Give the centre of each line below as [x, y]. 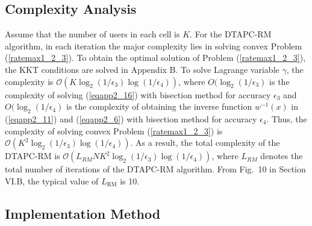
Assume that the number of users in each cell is [92, 34]
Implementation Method [83, 213]
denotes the [282, 156]
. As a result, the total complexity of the [205, 143]
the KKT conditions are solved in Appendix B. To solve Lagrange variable [142, 69]
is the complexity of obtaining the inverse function [159, 106]
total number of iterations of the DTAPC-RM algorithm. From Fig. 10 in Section [155, 169]
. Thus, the [287, 118]
